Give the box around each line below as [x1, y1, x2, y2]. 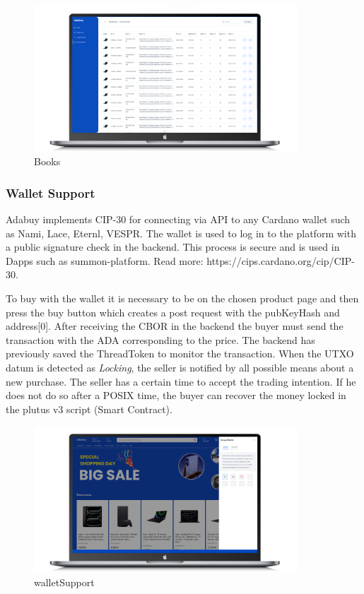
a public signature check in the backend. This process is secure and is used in [6, 239, 340, 254]
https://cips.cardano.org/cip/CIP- [206, 253, 355, 268]
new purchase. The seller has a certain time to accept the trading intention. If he [6, 374, 356, 388]
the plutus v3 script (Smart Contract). [6, 401, 172, 416]
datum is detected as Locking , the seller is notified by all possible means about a [6, 360, 354, 374]
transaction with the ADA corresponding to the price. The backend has [6, 332, 315, 347]
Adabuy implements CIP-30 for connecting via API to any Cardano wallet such [6, 212, 351, 226]
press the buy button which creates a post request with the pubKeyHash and [6, 304, 340, 319]
